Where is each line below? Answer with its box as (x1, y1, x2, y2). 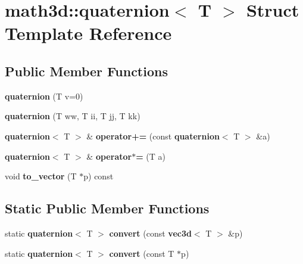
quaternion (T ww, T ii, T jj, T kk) (5, 110, 140, 122)
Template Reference (5, 21, 172, 45)
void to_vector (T (5, 170, 77, 182)
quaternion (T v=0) (5, 89, 83, 102)
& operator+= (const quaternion (86, 129, 220, 142)
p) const (83, 170, 114, 182)
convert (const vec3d (109, 226, 192, 239)
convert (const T (109, 247, 174, 259)
